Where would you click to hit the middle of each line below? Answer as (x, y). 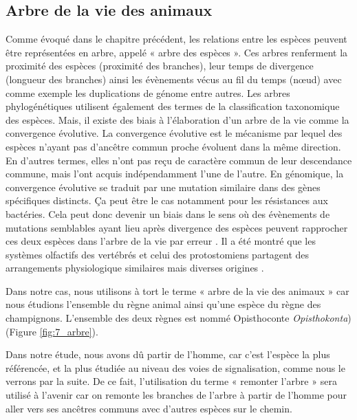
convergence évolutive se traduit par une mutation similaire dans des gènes (163, 187)
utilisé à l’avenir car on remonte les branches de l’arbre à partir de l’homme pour (176, 395)
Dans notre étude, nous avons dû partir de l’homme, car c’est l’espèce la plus (168, 354)
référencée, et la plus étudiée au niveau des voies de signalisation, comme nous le (175, 367)
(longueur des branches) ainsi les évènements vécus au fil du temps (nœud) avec (174, 79)
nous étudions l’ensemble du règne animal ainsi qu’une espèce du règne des (163, 304)
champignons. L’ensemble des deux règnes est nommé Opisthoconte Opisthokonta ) (178, 318)
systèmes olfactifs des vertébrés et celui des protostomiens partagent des (158, 254)
